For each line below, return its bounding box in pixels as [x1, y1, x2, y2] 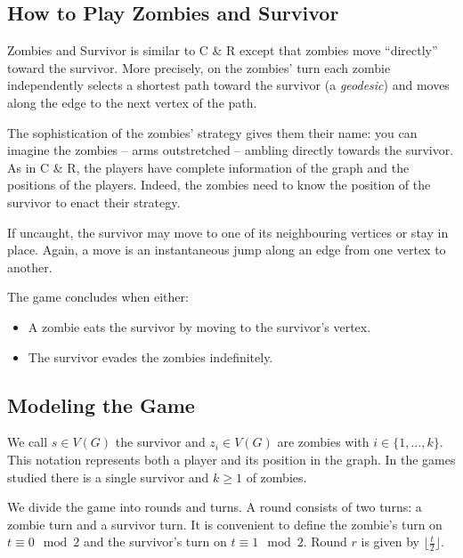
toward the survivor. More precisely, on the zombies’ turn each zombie [7, 58, 391, 77]
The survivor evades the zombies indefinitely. [28, 347, 273, 366]
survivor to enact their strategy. [7, 192, 181, 211]
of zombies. [246, 467, 307, 486]
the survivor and [115, 433, 206, 451]
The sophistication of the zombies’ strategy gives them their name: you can [7, 123, 418, 142]
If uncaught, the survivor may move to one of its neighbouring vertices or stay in [7, 222, 449, 241]
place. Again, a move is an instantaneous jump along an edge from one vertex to [7, 240, 446, 259]
